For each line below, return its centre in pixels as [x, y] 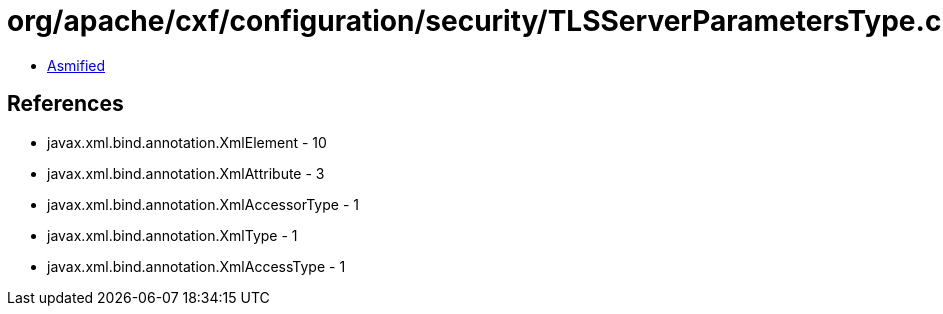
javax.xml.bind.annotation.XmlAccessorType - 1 [203, 204]
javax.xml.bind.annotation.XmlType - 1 [172, 235]
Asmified [76, 65]
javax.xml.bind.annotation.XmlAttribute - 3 [186, 173]
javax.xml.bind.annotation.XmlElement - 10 [187, 142]
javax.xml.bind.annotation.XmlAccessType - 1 [196, 266]
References [65, 104]
